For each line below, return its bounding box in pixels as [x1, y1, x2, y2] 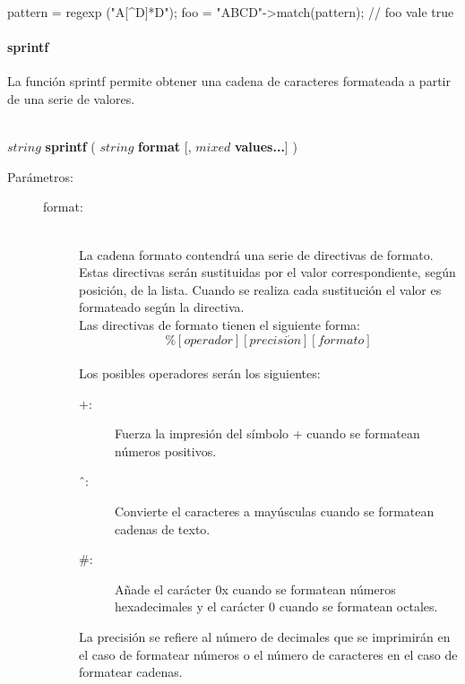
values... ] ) [234, 137, 297, 156]
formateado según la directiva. [79, 298, 245, 316]
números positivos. [115, 441, 217, 460]
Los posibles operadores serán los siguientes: [79, 364, 321, 383]
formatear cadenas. [79, 662, 183, 681]
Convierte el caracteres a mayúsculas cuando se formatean [115, 502, 435, 521]
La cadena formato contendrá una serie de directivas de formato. [79, 245, 434, 264]
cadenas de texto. [115, 519, 211, 538]
